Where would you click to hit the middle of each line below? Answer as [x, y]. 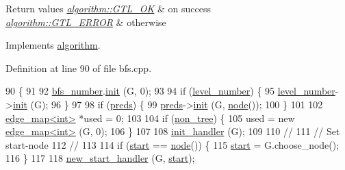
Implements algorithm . [53, 45]
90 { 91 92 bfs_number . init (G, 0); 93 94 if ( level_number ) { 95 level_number [170, 91]
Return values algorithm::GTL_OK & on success [108, 8]
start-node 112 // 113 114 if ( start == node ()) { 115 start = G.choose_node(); [172, 144]
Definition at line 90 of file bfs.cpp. [79, 68]
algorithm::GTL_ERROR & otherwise [86, 22]
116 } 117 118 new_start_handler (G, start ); [100, 158]
